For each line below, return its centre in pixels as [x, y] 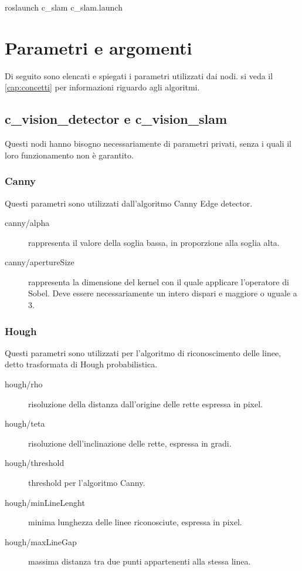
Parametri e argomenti [99, 47]
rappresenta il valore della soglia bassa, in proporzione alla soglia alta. [154, 242]
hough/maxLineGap [41, 541]
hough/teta [25, 423]
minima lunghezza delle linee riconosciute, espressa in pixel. [135, 522]
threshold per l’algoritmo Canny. [87, 483]
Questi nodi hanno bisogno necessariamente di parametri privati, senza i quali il [148, 143]
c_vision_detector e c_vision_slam [116, 119]
